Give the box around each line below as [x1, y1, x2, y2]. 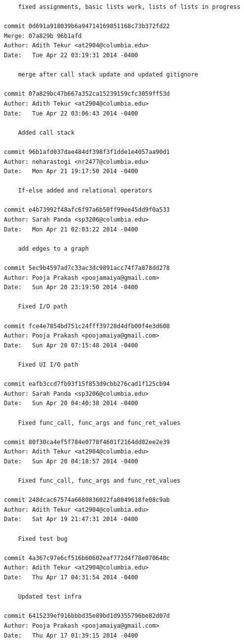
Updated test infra [18, 593, 82, 601]
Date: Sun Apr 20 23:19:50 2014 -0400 [4, 284, 139, 291]
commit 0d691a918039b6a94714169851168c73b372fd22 [4, 23, 170, 30]
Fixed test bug [18, 535, 68, 542]
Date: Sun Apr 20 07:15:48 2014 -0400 [4, 341, 139, 349]
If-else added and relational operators [18, 187, 152, 194]
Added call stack [18, 129, 75, 136]
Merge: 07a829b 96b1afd [4, 32, 82, 39]
